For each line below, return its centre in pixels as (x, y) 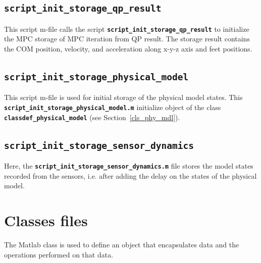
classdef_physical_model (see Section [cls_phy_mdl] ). (92, 117)
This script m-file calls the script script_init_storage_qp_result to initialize (127, 29)
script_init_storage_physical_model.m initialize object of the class (113, 107)
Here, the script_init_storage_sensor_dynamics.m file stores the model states (129, 166)
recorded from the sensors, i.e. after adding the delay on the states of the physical (130, 175)
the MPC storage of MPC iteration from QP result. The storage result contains (127, 39)
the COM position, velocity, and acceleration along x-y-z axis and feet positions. (128, 49)
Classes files (46, 220)
